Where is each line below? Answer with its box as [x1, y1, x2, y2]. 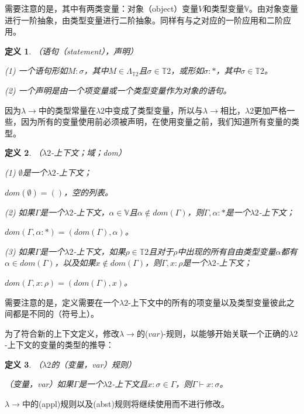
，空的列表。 [63, 186, 113, 198]
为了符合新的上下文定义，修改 [5, 327, 119, 339]
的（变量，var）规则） [51, 358, 136, 370]
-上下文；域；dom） [51, 146, 126, 159]
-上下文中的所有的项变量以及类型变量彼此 [128, 296, 286, 308]
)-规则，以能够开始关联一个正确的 [160, 327, 289, 339]
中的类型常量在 [38, 104, 96, 116]
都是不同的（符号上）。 [12, 307, 99, 320]
